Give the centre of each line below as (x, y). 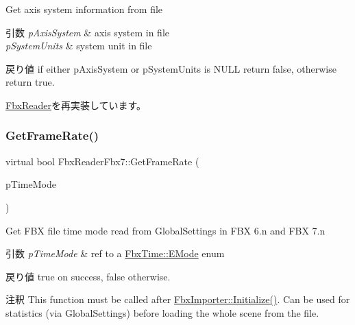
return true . (30, 82)
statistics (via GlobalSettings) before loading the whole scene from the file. (162, 312)
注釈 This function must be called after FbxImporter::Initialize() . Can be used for (178, 299)
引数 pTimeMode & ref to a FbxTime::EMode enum (115, 253)
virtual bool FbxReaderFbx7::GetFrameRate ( (102, 161)
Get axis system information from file (84, 9)
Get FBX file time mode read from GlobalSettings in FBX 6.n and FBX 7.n (166, 230)
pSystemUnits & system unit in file (79, 46)
